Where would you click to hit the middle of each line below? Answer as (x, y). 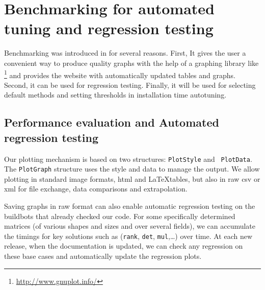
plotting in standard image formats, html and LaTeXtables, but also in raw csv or (132, 178)
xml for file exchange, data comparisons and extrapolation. (96, 189)
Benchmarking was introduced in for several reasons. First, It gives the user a (125, 53)
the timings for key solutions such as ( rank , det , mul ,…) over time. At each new (128, 236)
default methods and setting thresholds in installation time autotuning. (115, 95)
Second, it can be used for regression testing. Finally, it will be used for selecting (130, 84)
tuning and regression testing (109, 28)
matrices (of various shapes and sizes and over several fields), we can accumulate (130, 226)
